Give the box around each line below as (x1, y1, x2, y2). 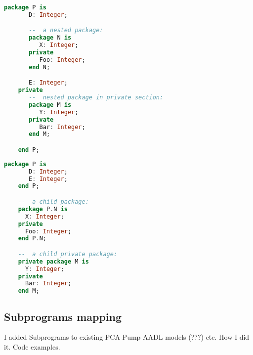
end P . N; (18, 235, 46, 242)
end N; (29, 63, 50, 71)
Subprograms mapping (4, 309, 122, 324)
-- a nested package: (29, 27, 103, 34)
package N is (29, 34, 72, 42)
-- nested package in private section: (29, 94, 164, 101)
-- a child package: (18, 198, 89, 205)
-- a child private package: (18, 250, 118, 258)
